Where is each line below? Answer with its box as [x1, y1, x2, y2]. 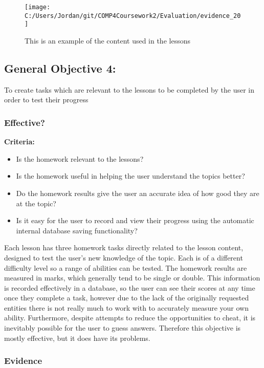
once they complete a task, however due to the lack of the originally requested [4, 292, 249, 303]
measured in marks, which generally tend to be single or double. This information [4, 272, 260, 283]
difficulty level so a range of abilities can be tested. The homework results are [4, 262, 247, 273]
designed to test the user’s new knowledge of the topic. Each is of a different [4, 252, 243, 263]
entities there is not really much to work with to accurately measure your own [4, 302, 249, 313]
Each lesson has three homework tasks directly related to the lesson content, [4, 242, 244, 253]
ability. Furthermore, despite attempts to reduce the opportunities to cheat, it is [4, 312, 256, 323]
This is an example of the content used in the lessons [25, 35, 190, 46]
